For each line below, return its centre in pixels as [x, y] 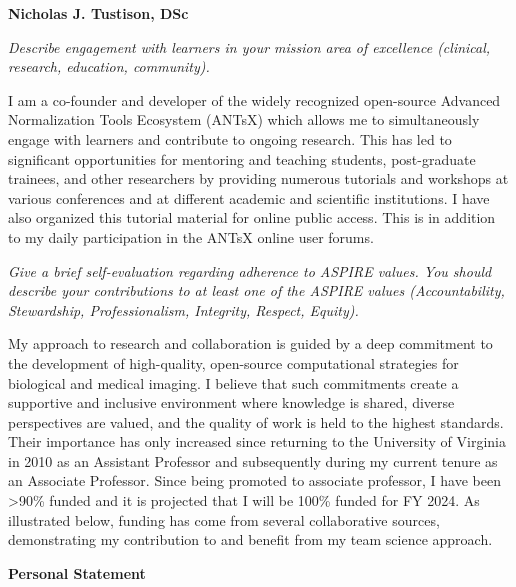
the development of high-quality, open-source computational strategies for [233, 362]
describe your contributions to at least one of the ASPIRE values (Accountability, [256, 290]
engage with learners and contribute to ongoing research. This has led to [230, 138]
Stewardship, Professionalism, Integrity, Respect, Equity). [183, 309]
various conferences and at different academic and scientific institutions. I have [249, 197]
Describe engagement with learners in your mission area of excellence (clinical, [249, 46]
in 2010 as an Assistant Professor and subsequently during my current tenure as [253, 460]
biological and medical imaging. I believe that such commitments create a [233, 382]
